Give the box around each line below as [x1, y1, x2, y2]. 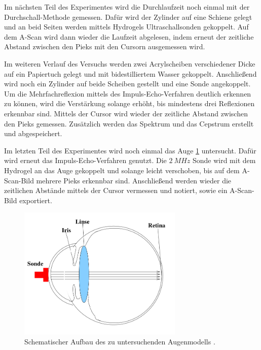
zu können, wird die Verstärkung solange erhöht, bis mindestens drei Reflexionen [4, 98, 255, 109]
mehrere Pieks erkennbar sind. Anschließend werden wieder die [36, 175, 232, 185]
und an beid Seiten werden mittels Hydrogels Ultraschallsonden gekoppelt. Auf [4, 21, 249, 32]
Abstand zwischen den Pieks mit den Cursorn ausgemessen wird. [4, 41, 205, 52]
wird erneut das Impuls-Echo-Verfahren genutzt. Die [4, 155, 167, 166]
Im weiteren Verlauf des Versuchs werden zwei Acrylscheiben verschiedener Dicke [4, 58, 255, 69]
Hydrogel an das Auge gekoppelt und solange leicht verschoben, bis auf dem [4, 165, 240, 175]
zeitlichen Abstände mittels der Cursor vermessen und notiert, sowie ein [4, 185, 228, 196]
